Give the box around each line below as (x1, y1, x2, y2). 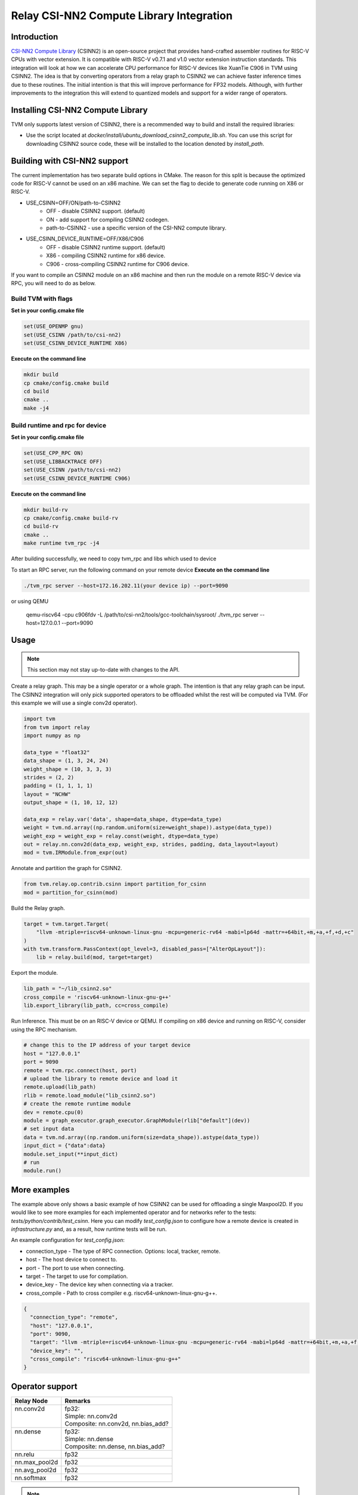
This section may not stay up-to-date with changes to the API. (27, 666, 180, 673)
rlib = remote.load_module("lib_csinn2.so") (23, 1092, 156, 1099)
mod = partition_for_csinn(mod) (23, 889, 119, 896)
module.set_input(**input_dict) (23, 1151, 119, 1157)
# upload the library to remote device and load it (23, 1075, 178, 1082)
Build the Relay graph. (11, 904, 66, 911)
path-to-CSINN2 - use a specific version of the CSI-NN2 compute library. (46, 224, 227, 231)
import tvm (23, 715, 55, 722)
